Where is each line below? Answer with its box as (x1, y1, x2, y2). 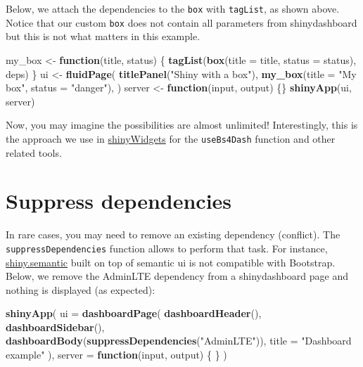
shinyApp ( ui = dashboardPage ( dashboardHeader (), (6, 306, 262, 321)
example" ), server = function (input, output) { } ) (6, 347, 227, 362)
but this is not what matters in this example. (6, 29, 200, 44)
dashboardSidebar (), (6, 319, 105, 334)
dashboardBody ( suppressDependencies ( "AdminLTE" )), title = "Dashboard (6, 333, 352, 348)
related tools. (6, 145, 62, 160)
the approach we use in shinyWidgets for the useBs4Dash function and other (6, 131, 336, 146)
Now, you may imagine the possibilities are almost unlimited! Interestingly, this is (6, 117, 358, 132)
